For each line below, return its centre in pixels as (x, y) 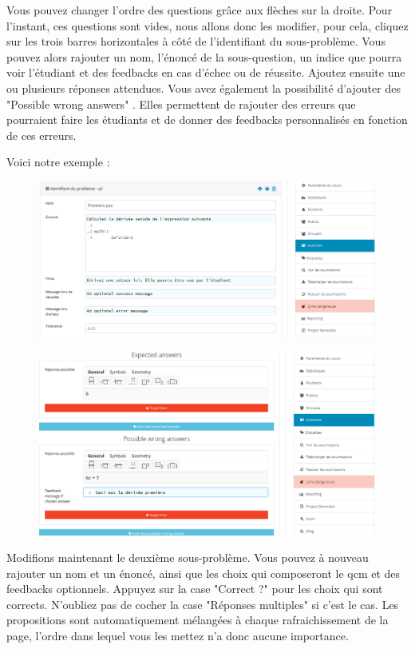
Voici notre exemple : (58, 162)
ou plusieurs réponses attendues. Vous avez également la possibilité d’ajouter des (204, 88)
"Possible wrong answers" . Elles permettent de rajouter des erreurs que (181, 104)
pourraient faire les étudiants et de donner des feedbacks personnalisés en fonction (207, 119)
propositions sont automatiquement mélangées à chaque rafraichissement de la (198, 620)
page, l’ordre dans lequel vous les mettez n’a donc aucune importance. (178, 636)
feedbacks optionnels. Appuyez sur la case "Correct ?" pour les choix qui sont (195, 589)
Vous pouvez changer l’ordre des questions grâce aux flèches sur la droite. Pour (200, 10)
